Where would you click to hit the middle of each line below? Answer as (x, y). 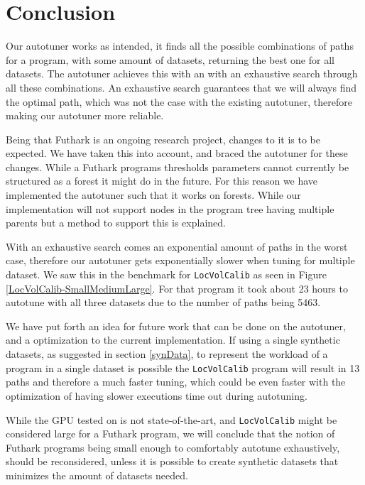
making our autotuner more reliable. (85, 115)
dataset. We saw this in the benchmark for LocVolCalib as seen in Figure (166, 274)
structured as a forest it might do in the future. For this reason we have (162, 181)
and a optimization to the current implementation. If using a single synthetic (173, 340)
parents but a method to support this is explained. (116, 223)
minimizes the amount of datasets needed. (97, 475)
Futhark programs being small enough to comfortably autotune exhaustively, (173, 447)
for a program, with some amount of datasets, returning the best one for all (170, 59)
